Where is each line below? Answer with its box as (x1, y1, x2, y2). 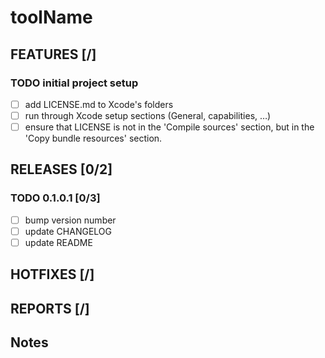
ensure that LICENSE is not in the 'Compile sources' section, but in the (24, 121, 315, 133)
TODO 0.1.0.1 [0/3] (10, 191, 101, 205)
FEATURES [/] (10, 46, 97, 63)
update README (24, 236, 93, 248)
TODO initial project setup (10, 76, 139, 90)
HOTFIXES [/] (10, 266, 95, 283)
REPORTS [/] (10, 300, 90, 317)
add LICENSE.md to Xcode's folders (24, 98, 174, 110)
